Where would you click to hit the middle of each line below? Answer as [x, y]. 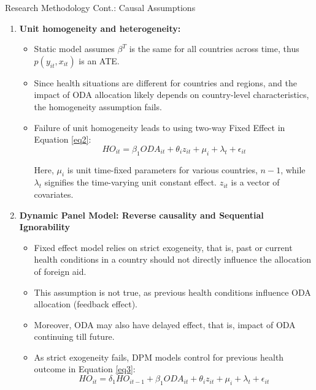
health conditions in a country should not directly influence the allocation [172, 259]
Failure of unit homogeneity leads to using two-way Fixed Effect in [160, 127]
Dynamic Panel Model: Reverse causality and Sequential [141, 215]
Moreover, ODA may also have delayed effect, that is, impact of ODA [165, 324]
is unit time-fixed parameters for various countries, [162, 169]
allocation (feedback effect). [86, 304]
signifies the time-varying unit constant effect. [131, 182]
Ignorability [45, 227]
